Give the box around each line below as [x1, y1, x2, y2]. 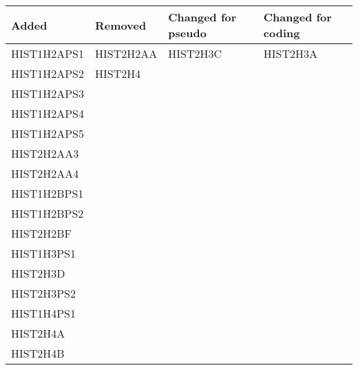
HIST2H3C [168, 45, 222, 61]
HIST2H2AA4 [11, 165, 79, 181]
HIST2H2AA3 [11, 145, 79, 161]
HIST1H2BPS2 [11, 205, 84, 221]
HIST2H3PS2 [11, 285, 76, 301]
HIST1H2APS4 [11, 105, 85, 121]
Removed [95, 17, 147, 33]
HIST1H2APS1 [11, 45, 85, 61]
